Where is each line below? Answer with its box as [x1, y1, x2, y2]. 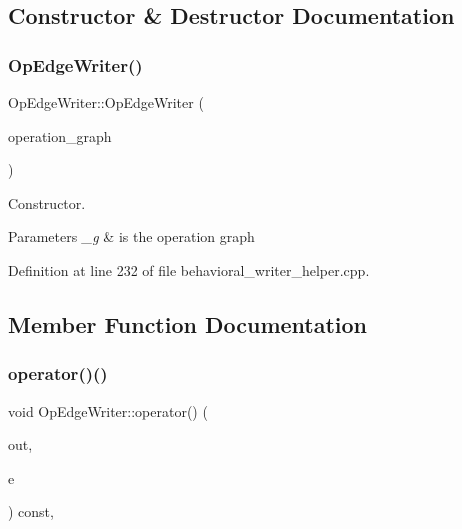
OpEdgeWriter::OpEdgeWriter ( [8, 92, 204, 112]
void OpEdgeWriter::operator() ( [8, 400, 208, 421]
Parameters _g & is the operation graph [8, 226, 255, 247]
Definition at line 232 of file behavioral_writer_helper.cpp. [8, 259, 370, 280]
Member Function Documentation [8, 308, 368, 339]
